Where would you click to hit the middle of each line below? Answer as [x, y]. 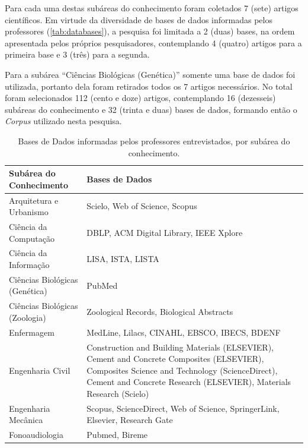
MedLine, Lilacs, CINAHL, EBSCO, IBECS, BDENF [184, 332]
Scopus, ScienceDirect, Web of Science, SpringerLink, [183, 408]
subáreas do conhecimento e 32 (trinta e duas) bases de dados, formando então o [151, 109]
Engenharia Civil [40, 370]
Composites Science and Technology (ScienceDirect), [182, 370]
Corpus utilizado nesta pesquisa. [63, 121]
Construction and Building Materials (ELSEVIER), [180, 347]
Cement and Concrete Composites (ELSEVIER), [175, 359]
